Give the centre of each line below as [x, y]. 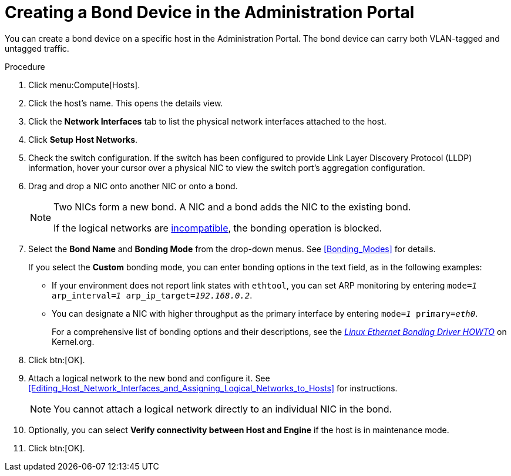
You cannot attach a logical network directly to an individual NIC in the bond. [223, 409]
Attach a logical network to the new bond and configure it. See [149, 378]
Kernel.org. [73, 341]
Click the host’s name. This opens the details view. [126, 103]
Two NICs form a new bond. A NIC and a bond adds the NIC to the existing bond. [232, 207]
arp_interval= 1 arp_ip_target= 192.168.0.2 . [152, 295]
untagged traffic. [37, 48]
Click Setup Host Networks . [83, 139]
